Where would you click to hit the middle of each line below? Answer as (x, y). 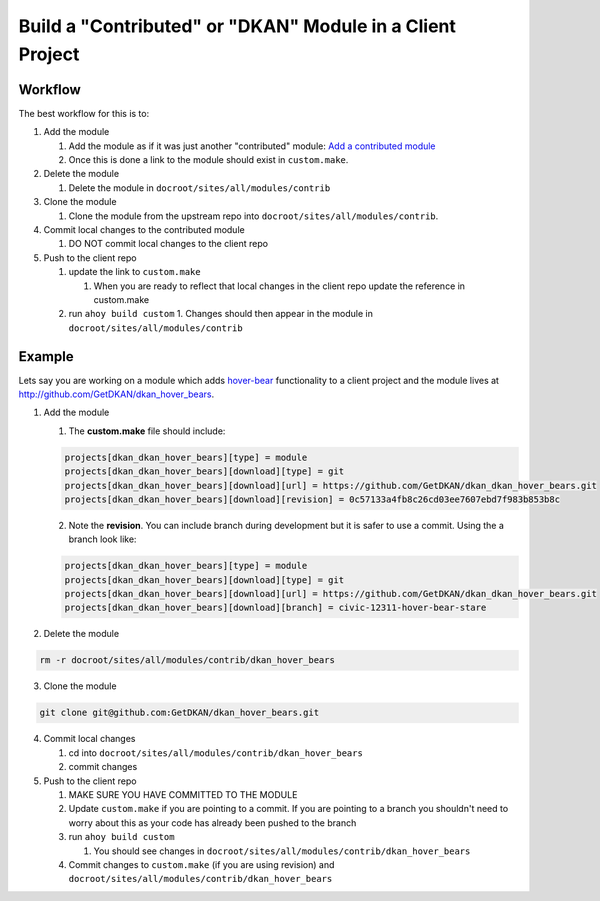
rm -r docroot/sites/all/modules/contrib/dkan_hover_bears (187, 660)
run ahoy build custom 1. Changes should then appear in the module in (221, 314)
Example (46, 356)
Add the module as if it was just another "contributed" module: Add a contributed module (252, 146)
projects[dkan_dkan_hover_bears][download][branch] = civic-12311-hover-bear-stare (275, 608)
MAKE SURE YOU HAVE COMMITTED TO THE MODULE (183, 794)
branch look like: (102, 539)
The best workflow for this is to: (84, 113)
